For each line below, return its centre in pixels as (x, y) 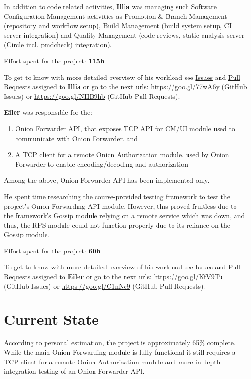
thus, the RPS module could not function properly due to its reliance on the (117, 225)
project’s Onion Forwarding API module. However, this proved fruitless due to (120, 206)
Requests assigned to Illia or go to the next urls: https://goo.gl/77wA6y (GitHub (125, 87)
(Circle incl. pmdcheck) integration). (58, 44)
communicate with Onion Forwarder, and (77, 138)
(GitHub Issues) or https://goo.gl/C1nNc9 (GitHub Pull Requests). (105, 286)
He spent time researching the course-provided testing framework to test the (117, 196)
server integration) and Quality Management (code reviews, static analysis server (124, 35)
